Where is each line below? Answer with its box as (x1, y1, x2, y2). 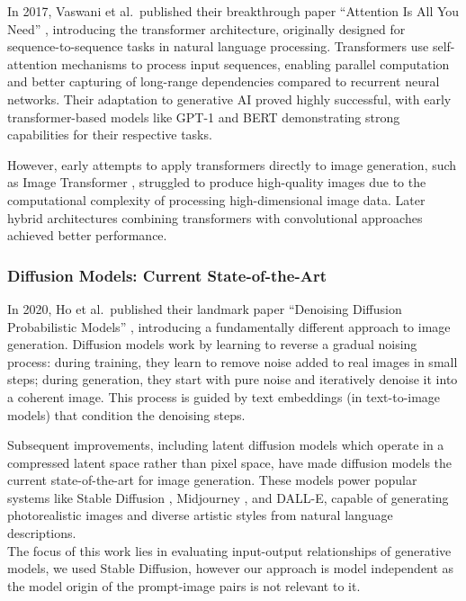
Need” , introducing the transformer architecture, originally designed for (7, 19, 406, 38)
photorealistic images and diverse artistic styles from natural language (7, 506, 393, 525)
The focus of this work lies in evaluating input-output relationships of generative (7, 541, 452, 560)
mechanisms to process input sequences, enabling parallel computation (61, 54, 450, 73)
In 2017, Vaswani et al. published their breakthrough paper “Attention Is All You (7, 2, 460, 20)
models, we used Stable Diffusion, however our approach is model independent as (7, 559, 454, 578)
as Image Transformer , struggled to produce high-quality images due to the (7, 173, 426, 192)
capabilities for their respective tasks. (7, 125, 212, 144)
